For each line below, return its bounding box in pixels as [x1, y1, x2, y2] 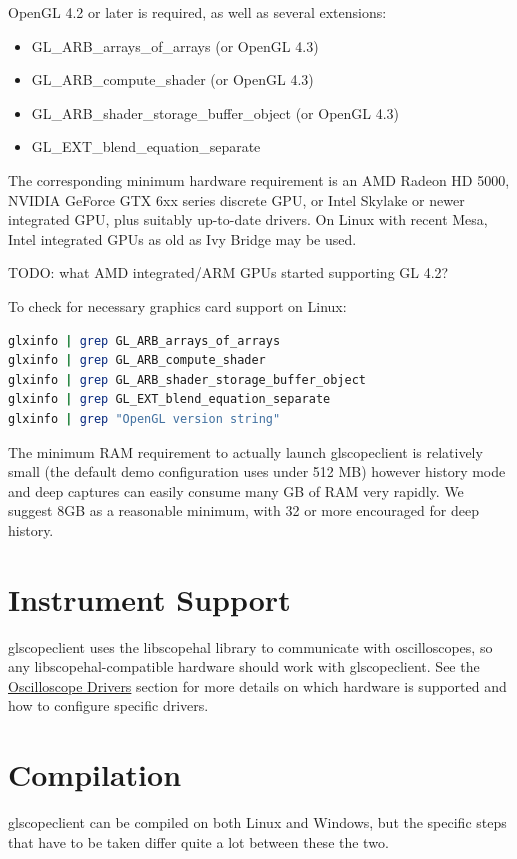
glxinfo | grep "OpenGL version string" [8, 411, 281, 426]
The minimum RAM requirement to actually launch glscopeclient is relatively [8, 441, 483, 462]
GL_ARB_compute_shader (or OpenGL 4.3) [31, 69, 314, 90]
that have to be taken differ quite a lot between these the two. [8, 831, 389, 852]
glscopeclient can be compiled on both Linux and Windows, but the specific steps [8, 812, 507, 833]
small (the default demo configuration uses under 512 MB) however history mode [8, 461, 506, 482]
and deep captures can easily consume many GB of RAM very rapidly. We [8, 480, 464, 501]
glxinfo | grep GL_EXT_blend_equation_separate [8, 392, 331, 407]
